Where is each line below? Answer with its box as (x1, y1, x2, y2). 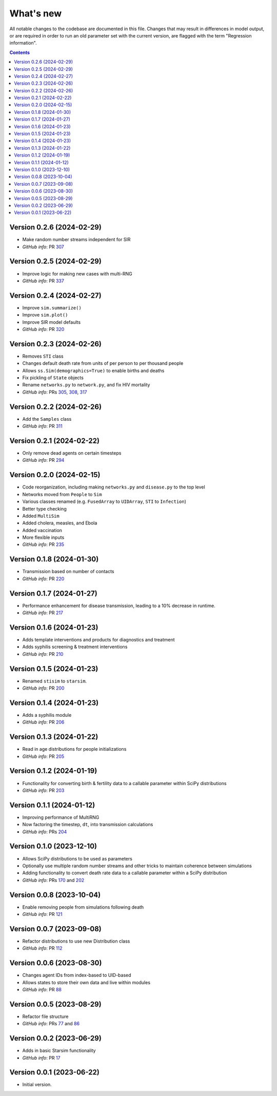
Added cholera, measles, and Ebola (22, 520, 97, 526)
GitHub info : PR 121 (22, 911, 63, 917)
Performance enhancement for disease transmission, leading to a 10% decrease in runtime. (22, 602, 215, 609)
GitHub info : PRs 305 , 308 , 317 (22, 389, 87, 395)
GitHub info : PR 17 (22, 1054, 61, 1061)
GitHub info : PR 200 (22, 685, 65, 691)
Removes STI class (22, 353, 64, 359)
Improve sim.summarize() (22, 304, 82, 310)
